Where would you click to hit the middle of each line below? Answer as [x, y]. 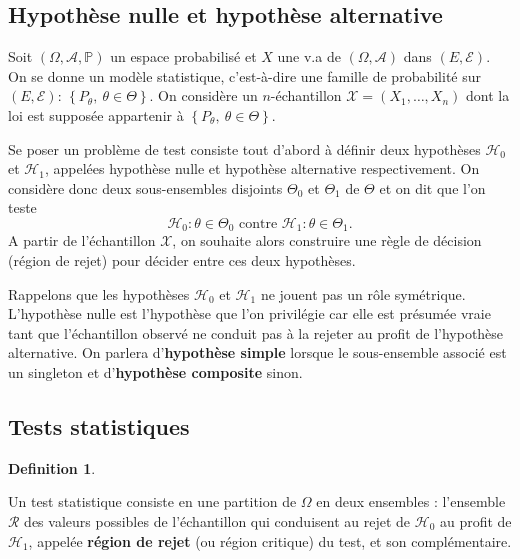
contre [258, 223]
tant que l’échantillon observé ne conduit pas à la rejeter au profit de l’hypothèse [256, 332]
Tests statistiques [99, 425]
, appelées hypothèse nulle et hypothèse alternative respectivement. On [262, 168]
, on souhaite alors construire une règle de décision [327, 240]
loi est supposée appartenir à [96, 114]
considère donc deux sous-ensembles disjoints [145, 187]
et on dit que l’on [432, 187]
